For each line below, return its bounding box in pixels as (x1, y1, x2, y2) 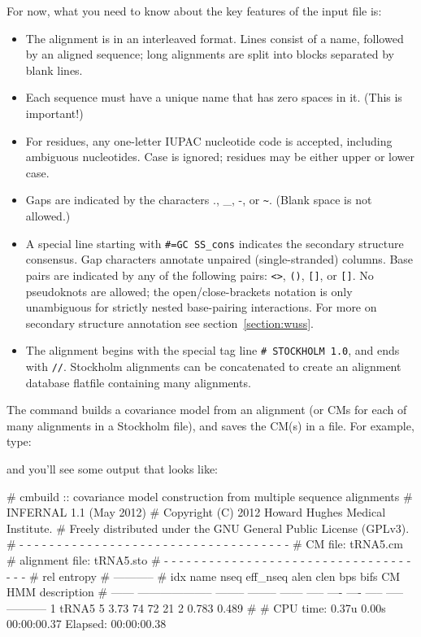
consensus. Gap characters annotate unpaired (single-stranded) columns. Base (25, 251, 414, 268)
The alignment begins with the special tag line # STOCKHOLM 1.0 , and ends (25, 342, 400, 359)
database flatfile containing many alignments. (25, 373, 251, 390)
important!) (25, 104, 84, 121)
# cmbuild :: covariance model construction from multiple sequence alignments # (7, 487, 413, 504)
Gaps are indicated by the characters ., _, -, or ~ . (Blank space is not (25, 191, 372, 208)
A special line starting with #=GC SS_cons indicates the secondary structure (25, 234, 404, 251)
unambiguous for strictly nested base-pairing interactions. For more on (25, 299, 377, 316)
